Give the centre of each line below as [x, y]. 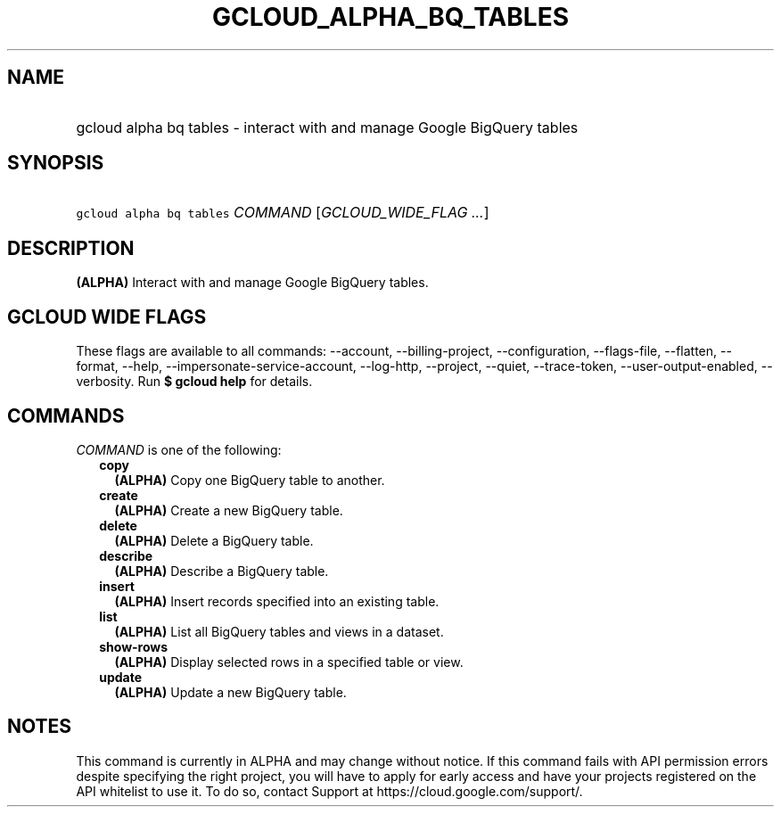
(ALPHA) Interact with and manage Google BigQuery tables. [252, 283]
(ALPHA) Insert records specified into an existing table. [277, 601]
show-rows [134, 646]
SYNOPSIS [56, 163]
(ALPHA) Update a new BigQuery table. [230, 692]
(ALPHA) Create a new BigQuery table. [229, 510]
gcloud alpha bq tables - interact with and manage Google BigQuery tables [327, 127]
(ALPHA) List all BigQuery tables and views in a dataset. [279, 631]
